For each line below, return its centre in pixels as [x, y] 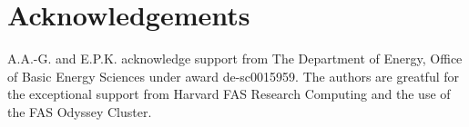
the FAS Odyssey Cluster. [80, 111]
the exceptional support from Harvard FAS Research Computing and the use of [229, 94]
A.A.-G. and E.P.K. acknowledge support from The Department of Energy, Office [235, 59]
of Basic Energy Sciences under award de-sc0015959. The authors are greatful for [234, 76]
